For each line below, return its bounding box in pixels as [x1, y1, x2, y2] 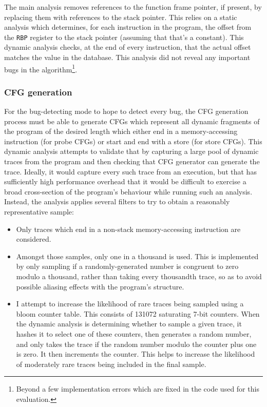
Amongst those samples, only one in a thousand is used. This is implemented [16, 250, 259, 261]
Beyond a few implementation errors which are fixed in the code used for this [16, 383, 259, 394]
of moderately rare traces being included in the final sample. [16, 358, 206, 369]
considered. [16, 234, 51, 244]
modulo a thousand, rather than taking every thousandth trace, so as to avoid [16, 271, 262, 281]
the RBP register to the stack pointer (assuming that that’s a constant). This [4, 31, 244, 42]
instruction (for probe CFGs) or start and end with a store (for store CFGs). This [4, 135, 262, 146]
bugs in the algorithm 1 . [4, 62, 78, 74]
